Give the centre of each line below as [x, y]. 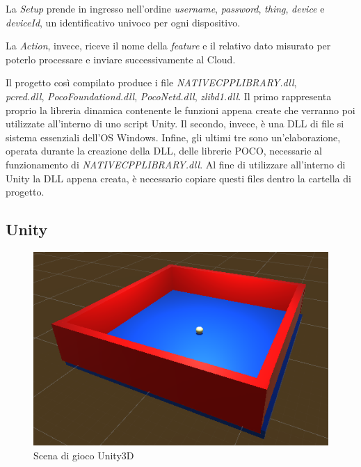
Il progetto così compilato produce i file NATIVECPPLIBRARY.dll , [151, 82]
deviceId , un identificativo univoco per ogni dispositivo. [123, 22]
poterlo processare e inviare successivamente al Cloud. [121, 59]
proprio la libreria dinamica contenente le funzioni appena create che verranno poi [180, 110]
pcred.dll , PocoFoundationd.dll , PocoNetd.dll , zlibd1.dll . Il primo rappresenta [169, 96]
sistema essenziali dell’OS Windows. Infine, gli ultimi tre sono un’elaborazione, [173, 137]
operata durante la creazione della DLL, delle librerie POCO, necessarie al [164, 151]
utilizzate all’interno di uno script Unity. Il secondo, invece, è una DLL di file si [175, 124]
